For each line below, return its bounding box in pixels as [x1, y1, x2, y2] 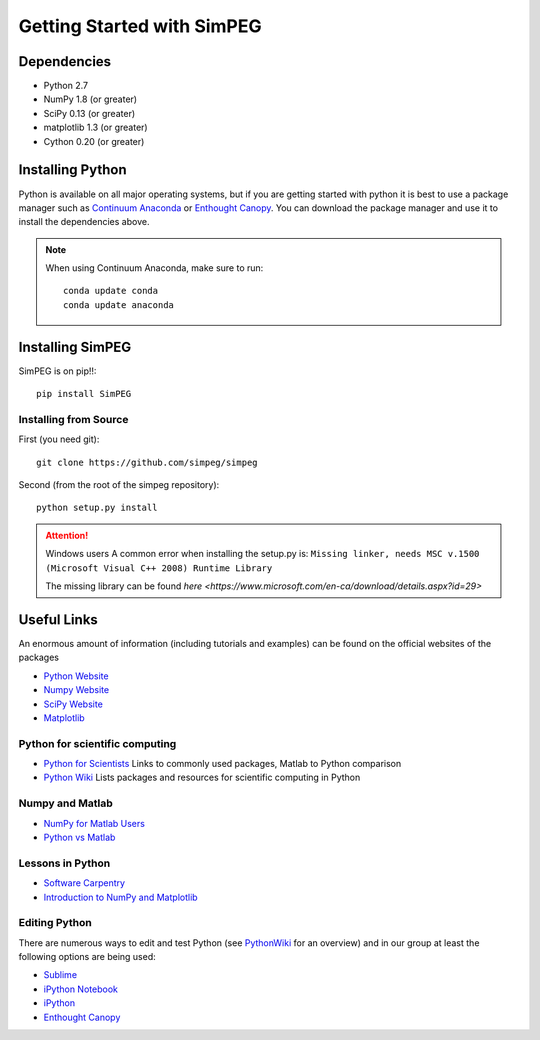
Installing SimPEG [18, 338, 132, 355]
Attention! [45, 529, 89, 541]
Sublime [43, 969, 78, 981]
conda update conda [63, 285, 159, 297]
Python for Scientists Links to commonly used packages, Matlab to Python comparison [43, 758, 402, 770]
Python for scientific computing [18, 736, 177, 750]
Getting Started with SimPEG [18, 15, 262, 37]
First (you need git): [18, 433, 100, 445]
